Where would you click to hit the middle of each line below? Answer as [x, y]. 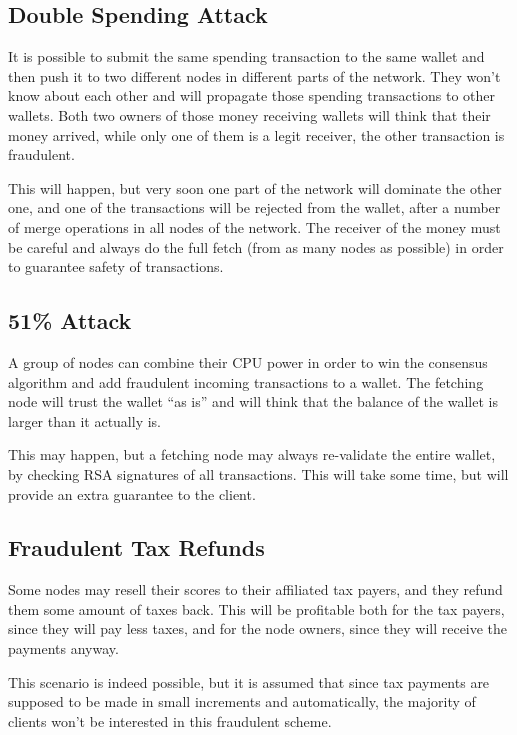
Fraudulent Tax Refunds [136, 547]
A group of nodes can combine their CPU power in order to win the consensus [248, 361]
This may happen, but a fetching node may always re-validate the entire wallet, [252, 454]
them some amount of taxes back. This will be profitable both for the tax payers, [256, 608]
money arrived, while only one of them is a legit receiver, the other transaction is [256, 134]
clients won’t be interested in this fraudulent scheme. [170, 720]
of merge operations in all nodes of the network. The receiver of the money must [254, 226]
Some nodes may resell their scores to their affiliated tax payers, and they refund [255, 589]
